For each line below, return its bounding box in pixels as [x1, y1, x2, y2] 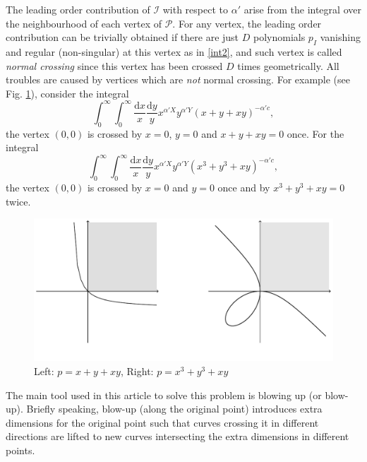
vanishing [320, 30, 361, 45]
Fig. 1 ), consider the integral [6, 85, 129, 100]
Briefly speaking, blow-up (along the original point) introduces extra [26, 401, 323, 416]
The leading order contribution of [6, 2, 150, 16]
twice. [6, 194, 31, 208]
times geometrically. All [237, 58, 339, 73]
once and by [217, 180, 270, 195]
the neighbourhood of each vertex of [6, 16, 162, 30]
